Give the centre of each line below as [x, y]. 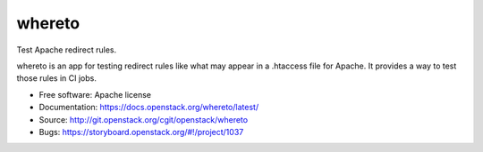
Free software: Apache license [95, 94]
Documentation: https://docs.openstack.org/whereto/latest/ [149, 108]
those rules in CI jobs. [57, 78]
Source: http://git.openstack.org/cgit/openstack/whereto [144, 119]
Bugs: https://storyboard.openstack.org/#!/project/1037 [141, 132]
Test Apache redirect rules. [67, 50]
